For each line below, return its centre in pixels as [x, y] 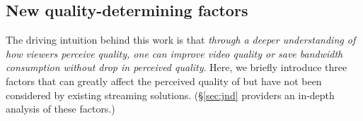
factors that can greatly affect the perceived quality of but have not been [164, 81]
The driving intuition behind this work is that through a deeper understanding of [181, 40]
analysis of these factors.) [60, 109]
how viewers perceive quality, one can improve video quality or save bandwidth [174, 53]
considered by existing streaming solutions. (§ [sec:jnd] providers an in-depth [170, 95]
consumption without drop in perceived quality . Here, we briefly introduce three [177, 67]
